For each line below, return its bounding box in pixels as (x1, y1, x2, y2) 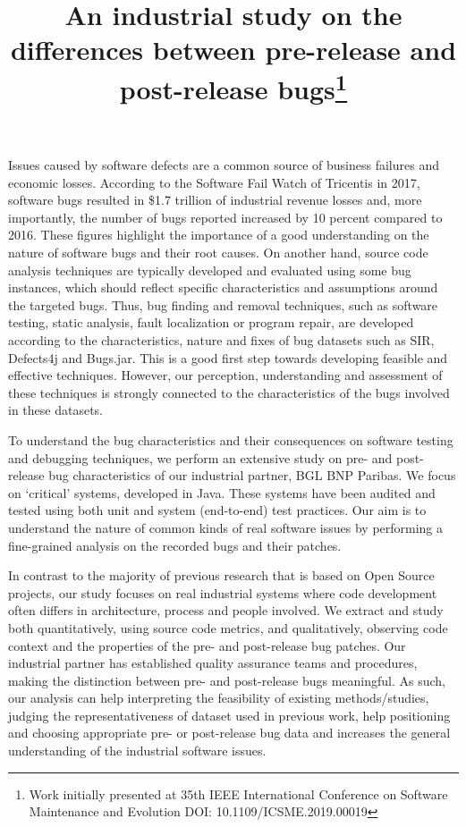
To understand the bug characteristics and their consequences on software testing (8, 430, 453, 449)
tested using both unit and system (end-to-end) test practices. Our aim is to (8, 501, 427, 519)
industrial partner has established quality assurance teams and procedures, (8, 654, 418, 672)
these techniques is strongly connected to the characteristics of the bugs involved (8, 383, 450, 401)
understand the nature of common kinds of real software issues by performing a (8, 518, 444, 536)
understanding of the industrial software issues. (8, 741, 267, 760)
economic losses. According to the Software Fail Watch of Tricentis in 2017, (8, 173, 420, 191)
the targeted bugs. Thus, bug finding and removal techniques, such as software (8, 295, 438, 314)
